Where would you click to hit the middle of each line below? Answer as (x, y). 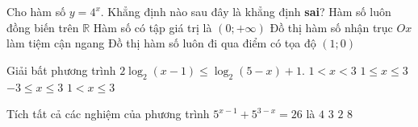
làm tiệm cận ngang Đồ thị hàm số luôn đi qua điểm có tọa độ (161, 43)
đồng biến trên (43, 27)
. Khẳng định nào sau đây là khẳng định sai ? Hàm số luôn (246, 11)
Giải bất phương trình (61, 70)
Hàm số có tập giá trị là (153, 27)
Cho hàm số (36, 11)
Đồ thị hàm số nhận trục (331, 27)
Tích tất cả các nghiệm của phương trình (108, 114)
